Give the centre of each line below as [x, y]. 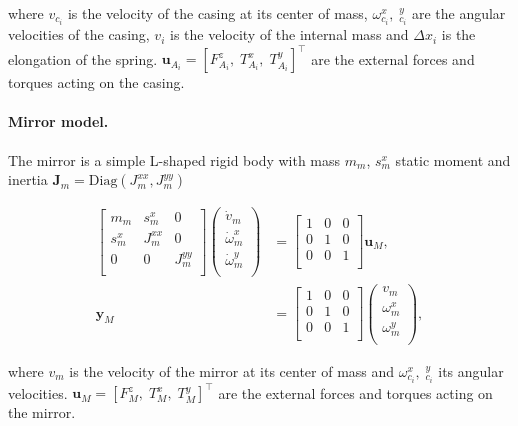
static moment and [453, 159]
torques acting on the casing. [96, 82]
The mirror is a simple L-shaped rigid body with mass [174, 159]
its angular [471, 370]
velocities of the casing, [79, 34]
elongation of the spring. [83, 58]
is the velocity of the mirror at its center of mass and [232, 370]
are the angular [458, 13]
